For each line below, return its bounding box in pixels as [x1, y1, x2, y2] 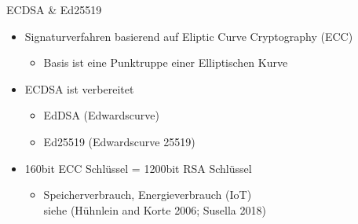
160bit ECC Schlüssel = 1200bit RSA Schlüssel [24, 160, 252, 176]
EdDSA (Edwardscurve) [43, 107, 159, 123]
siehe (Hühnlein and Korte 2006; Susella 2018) [43, 201, 266, 218]
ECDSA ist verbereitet [24, 80, 134, 97]
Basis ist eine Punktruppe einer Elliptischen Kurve [43, 54, 288, 71]
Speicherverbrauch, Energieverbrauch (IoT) [43, 186, 252, 203]
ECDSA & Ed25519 [6, 2, 102, 17]
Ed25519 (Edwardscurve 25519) [43, 133, 195, 149]
